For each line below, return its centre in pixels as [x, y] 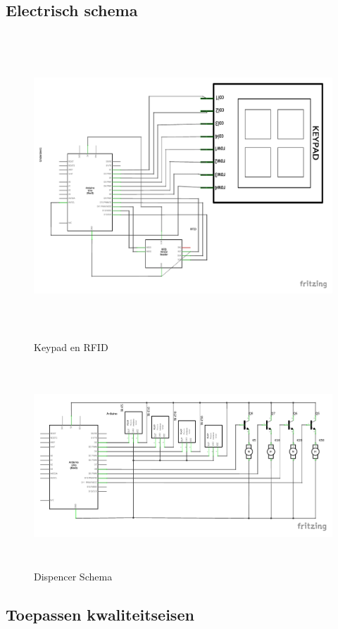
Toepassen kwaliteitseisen [100, 614]
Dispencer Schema [73, 576]
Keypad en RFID [71, 347]
